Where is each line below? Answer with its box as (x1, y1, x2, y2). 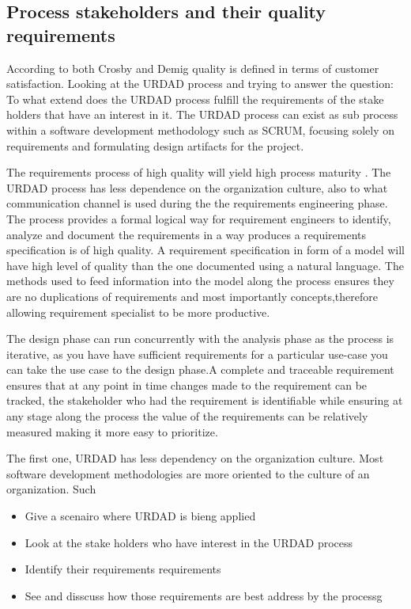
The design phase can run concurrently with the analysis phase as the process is (6, 330, 394, 347)
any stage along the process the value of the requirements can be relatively (6, 408, 368, 424)
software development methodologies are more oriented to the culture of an (6, 465, 370, 481)
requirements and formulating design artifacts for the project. (6, 137, 304, 154)
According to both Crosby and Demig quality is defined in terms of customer (6, 59, 379, 76)
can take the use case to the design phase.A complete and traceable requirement (6, 361, 394, 378)
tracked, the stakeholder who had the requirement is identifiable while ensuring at (6, 392, 403, 409)
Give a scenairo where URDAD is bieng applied (25, 508, 256, 524)
